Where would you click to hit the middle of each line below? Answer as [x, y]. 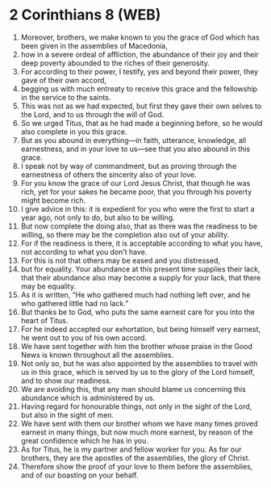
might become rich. [53, 200]
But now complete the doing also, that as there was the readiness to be [139, 226]
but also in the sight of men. [67, 414]
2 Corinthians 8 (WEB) [85, 15]
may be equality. [48, 286]
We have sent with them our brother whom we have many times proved [139, 423]
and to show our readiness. [66, 381]
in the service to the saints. [66, 97]
